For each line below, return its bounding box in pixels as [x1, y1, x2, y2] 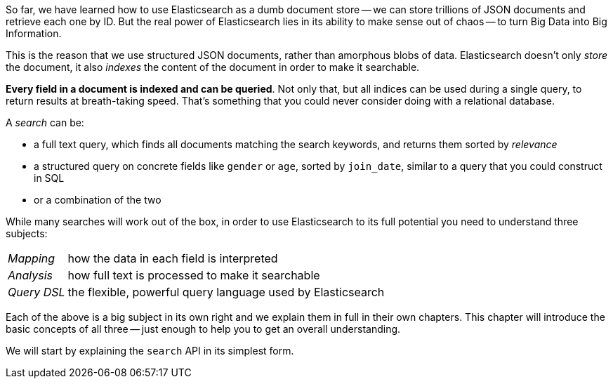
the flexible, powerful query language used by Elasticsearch [67, 285, 385, 299]
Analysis [8, 268, 53, 282]
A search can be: [6, 117, 84, 128]
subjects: [6, 227, 48, 239]
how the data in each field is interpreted [67, 251, 278, 265]
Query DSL [8, 285, 65, 299]
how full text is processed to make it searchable [67, 268, 320, 282]
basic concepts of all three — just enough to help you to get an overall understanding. [6, 323, 401, 335]
